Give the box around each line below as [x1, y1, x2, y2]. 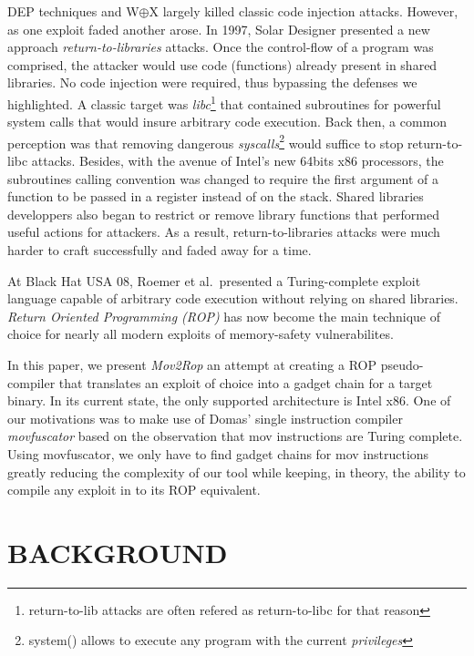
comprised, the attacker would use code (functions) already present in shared [7, 55, 438, 74]
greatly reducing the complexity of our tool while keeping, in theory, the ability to [7, 462, 466, 481]
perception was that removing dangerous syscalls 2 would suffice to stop [7, 130, 404, 152]
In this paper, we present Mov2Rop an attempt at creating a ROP [7, 355, 377, 374]
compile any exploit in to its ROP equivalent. [7, 480, 261, 499]
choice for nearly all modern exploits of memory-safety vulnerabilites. [7, 324, 394, 343]
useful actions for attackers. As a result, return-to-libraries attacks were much [7, 222, 440, 241]
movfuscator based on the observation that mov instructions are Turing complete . [7, 426, 463, 446]
